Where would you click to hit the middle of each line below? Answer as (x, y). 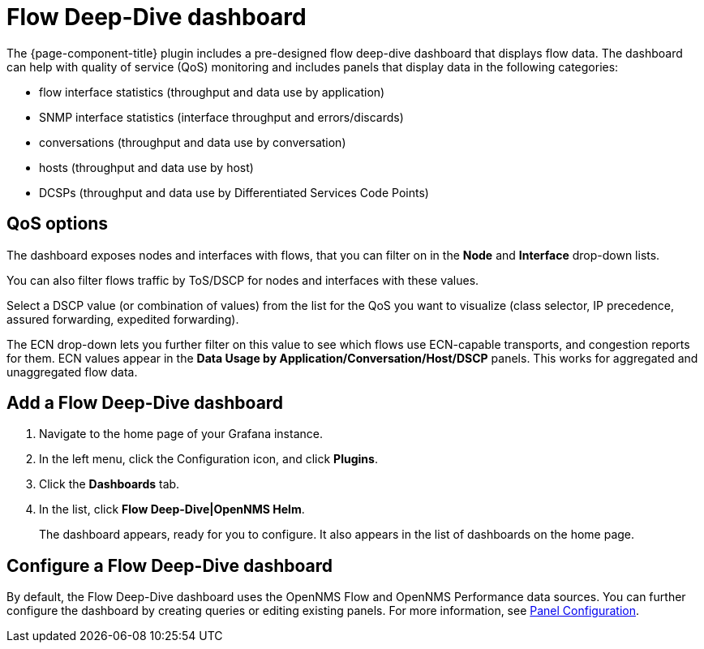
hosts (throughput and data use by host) (146, 167)
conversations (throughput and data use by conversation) (193, 142)
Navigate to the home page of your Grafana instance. (181, 434)
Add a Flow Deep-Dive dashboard (145, 403)
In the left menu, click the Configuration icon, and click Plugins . (208, 459)
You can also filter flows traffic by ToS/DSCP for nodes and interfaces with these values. (243, 280)
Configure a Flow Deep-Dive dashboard (170, 565)
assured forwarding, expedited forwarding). (123, 319)
